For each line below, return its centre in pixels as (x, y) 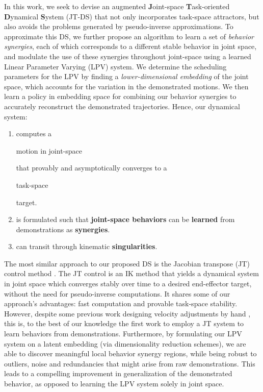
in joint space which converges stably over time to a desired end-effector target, (128, 284)
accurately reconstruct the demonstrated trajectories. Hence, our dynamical (122, 106)
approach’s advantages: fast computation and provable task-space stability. (121, 303)
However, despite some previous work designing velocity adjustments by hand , (127, 313)
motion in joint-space (49, 150)
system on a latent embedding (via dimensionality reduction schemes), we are (125, 343)
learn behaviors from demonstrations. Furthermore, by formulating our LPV (123, 334)
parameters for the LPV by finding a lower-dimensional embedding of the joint (126, 76)
